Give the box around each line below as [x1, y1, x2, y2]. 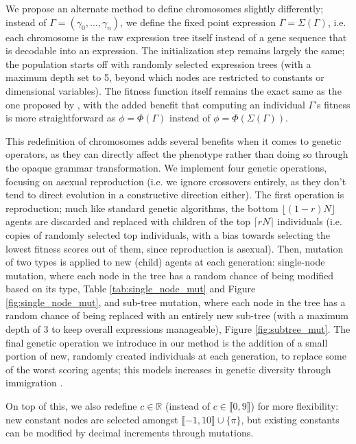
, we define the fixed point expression [120, 14, 276, 29]
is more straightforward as [5, 110, 116, 125]
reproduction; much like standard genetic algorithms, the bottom [5, 200, 278, 215]
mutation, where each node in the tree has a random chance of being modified [5, 268, 334, 282]
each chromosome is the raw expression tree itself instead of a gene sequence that [5, 30, 347, 44]
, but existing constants [241, 412, 340, 426]
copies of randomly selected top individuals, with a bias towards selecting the [5, 227, 331, 242]
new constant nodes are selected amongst [5, 412, 178, 426]
